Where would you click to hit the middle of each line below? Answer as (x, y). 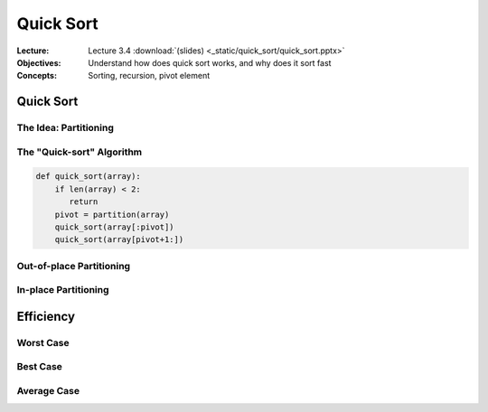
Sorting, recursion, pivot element (149, 76)
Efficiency (46, 316)
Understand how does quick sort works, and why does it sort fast (210, 62)
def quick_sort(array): (89, 177)
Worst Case (43, 342)
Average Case (48, 391)
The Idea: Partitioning (66, 128)
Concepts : (37, 76)
